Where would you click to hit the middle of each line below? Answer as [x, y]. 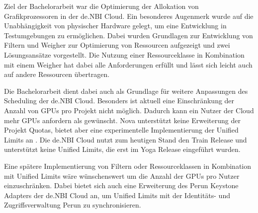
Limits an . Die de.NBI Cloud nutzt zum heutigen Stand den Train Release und [126, 139]
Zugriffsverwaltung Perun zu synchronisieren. [73, 205]
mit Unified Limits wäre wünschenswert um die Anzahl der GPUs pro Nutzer [122, 176]
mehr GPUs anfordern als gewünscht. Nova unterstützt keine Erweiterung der [122, 120]
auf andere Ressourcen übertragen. [57, 74]
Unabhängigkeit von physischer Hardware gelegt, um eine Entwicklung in [115, 26]
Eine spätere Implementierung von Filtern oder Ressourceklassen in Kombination [128, 166]
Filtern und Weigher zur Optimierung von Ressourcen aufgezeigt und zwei [117, 45]
